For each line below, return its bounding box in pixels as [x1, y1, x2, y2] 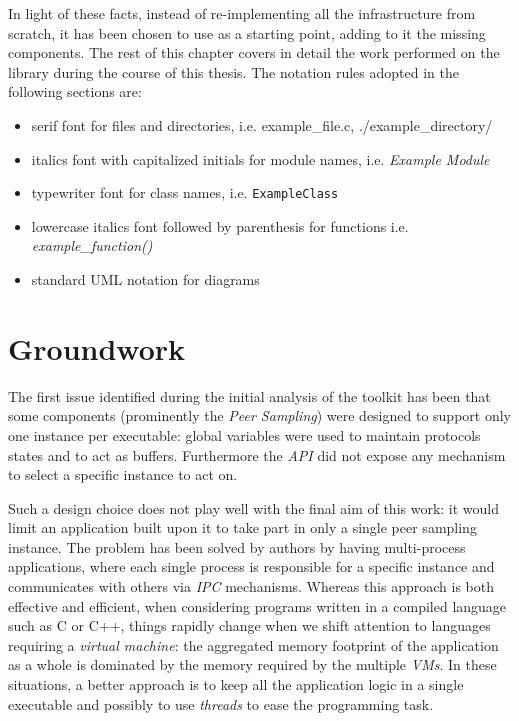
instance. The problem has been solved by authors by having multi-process [8, 536, 466, 557]
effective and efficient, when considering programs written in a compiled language [8, 595, 507, 616]
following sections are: [8, 81, 142, 102]
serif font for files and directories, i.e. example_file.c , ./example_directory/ [31, 114, 493, 135]
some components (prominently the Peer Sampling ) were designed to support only [8, 405, 511, 426]
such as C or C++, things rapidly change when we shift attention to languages [8, 615, 491, 636]
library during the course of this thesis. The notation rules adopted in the [8, 61, 459, 82]
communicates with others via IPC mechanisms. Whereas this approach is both [8, 576, 494, 597]
